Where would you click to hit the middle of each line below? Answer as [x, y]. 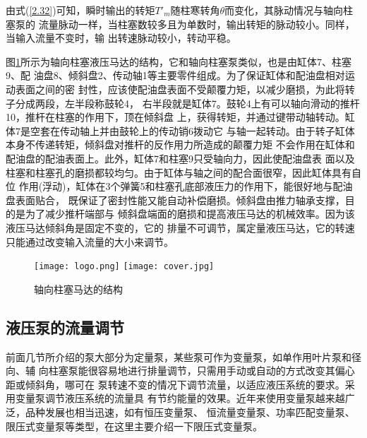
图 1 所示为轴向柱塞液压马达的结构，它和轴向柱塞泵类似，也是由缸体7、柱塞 [179, 61]
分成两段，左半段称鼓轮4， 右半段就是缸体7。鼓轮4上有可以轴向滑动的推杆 [187, 103]
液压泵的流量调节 [65, 327]
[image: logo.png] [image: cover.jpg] [124, 267]
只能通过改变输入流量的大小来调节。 [90, 241]
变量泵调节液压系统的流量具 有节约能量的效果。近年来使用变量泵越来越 [180, 398]
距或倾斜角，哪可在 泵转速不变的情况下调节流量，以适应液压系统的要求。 [175, 384]
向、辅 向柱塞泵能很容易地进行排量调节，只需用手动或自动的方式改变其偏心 [180, 371]
